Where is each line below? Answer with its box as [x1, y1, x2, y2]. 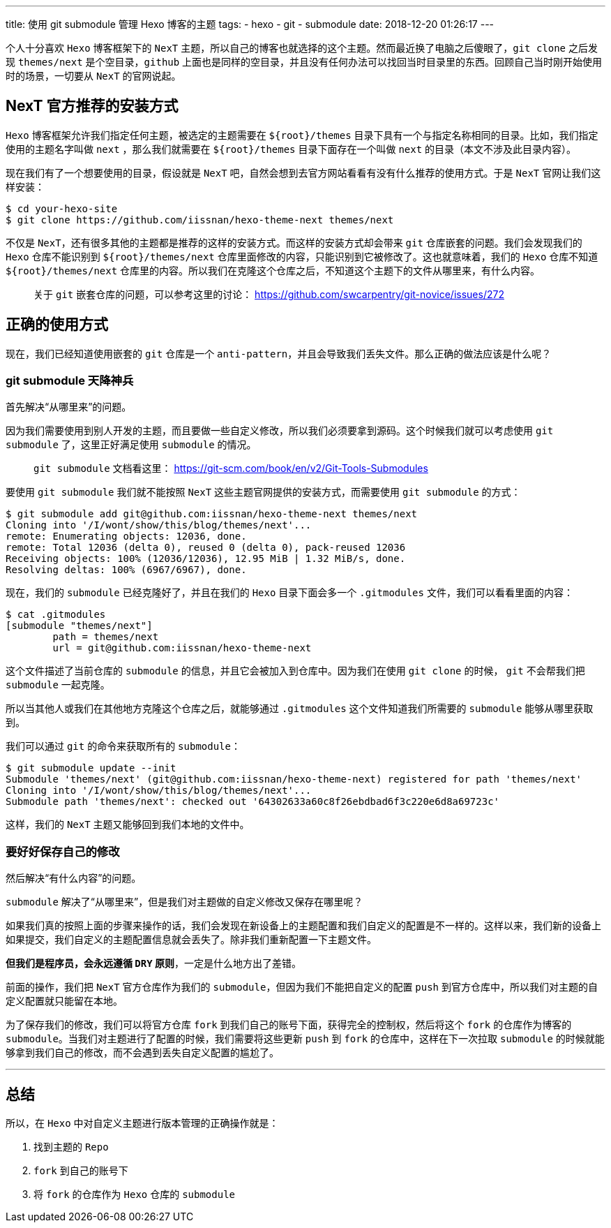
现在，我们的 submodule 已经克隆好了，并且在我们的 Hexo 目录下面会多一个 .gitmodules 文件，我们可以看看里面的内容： [6, 586, 573, 599]
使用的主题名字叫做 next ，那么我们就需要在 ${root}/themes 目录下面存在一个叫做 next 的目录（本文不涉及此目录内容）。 [6, 142, 577, 155]
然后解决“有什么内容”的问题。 [6, 872, 142, 885]
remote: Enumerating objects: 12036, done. [6, 531, 247, 542]
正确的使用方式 [6, 316, 108, 334]
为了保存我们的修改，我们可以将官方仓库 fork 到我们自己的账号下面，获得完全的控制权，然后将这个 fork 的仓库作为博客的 [6, 1019, 572, 1031]
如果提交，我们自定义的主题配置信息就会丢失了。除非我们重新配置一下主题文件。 [6, 933, 377, 946]
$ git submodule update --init [6, 762, 176, 774]
